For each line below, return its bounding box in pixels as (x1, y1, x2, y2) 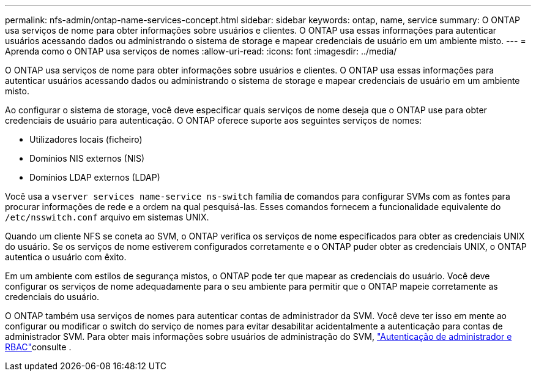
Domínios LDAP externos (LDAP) (29, 172, 160, 182)
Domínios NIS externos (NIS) (29, 153, 145, 164)
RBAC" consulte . (5, 342, 72, 352)
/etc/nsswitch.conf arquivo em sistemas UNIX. (5, 212, 209, 222)
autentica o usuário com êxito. (5, 252, 127, 262)
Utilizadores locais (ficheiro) (29, 134, 143, 145)
